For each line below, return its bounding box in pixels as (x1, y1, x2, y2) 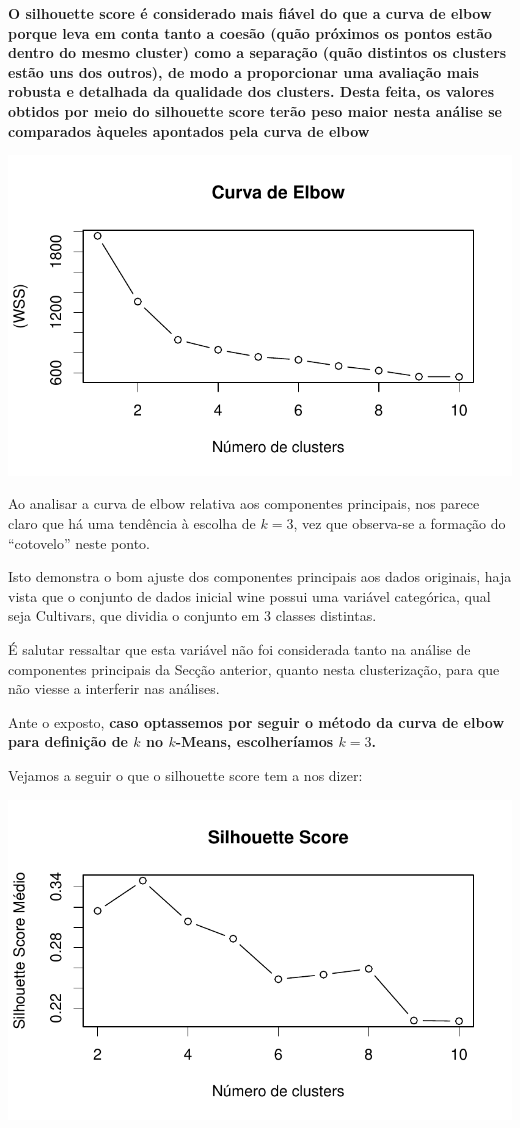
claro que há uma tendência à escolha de (8, 513, 256, 534)
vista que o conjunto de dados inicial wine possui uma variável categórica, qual (8, 585, 491, 606)
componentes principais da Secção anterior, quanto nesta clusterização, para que (8, 658, 500, 679)
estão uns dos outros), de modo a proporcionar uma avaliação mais (8, 61, 479, 82)
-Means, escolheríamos (175, 731, 334, 752)
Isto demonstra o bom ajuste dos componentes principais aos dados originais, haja (8, 566, 512, 587)
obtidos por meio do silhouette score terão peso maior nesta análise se (8, 100, 502, 121)
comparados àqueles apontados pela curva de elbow (8, 120, 370, 141)
